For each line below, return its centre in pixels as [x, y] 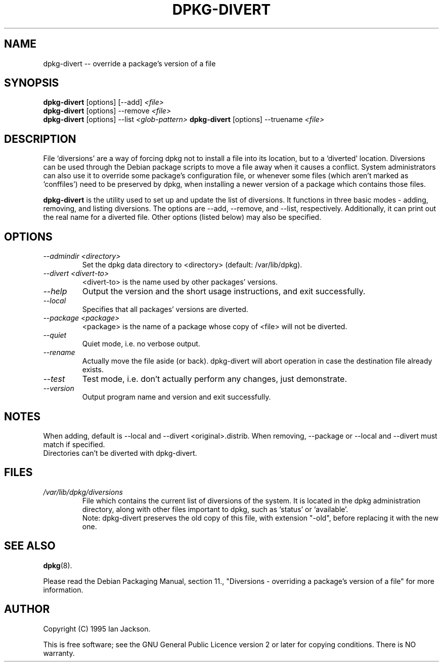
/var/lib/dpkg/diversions [83, 492]
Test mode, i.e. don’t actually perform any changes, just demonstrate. [214, 379]
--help [55, 291]
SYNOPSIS [32, 83]
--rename [59, 352]
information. [63, 590]
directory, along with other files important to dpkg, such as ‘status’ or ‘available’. [215, 509]
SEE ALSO [30, 546]
